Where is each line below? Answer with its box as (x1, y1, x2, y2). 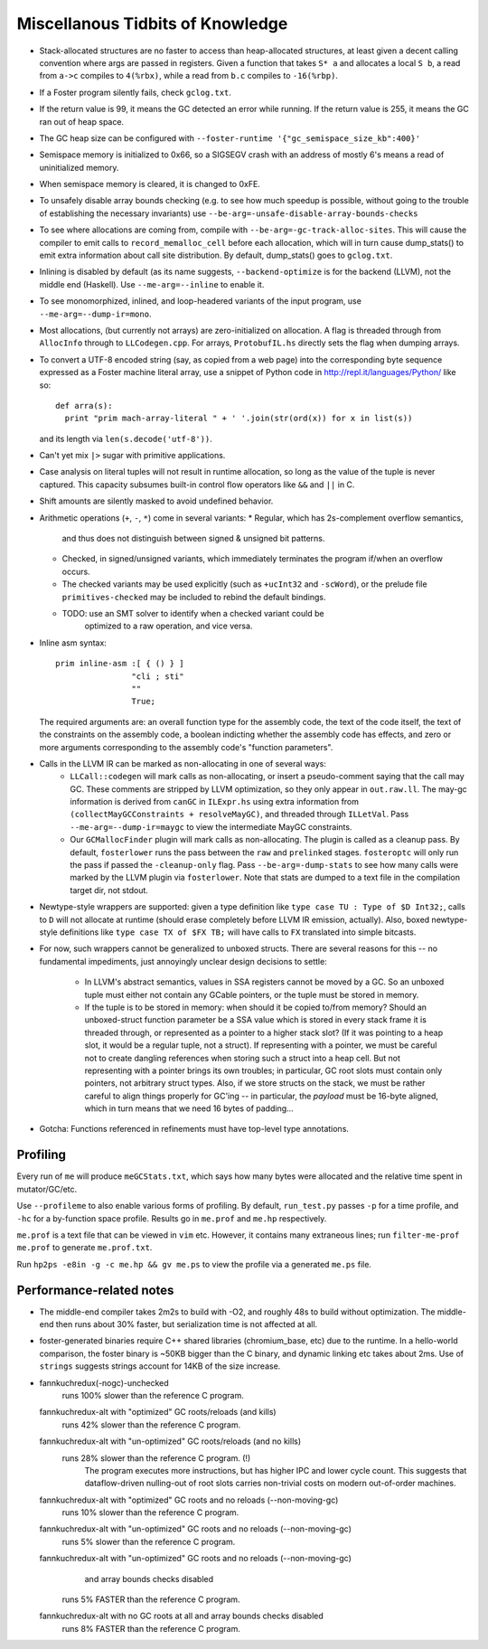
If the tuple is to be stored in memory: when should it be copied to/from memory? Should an (84, 1002, 427, 1013)
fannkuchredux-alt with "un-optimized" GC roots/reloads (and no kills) (39, 1436, 302, 1446)
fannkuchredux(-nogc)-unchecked (39, 1377, 169, 1388)
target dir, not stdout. (70, 884, 149, 895)
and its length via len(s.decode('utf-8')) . (39, 433, 212, 444)
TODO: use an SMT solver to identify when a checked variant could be (61, 608, 324, 618)
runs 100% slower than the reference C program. (61, 1390, 244, 1400)
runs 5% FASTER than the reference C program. (61, 1594, 240, 1605)
